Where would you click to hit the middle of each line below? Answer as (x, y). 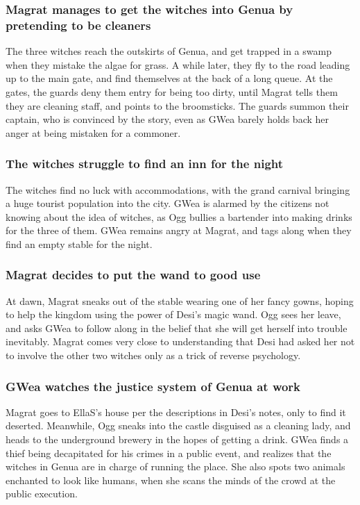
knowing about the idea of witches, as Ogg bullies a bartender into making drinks (179, 216)
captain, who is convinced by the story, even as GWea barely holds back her (168, 119)
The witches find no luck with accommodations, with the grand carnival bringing (178, 189)
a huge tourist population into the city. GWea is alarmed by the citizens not (168, 203)
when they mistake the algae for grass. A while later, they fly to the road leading (178, 64)
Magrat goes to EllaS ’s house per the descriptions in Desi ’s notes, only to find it (176, 412)
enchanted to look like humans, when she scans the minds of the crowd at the (171, 480)
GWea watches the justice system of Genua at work (153, 386)
